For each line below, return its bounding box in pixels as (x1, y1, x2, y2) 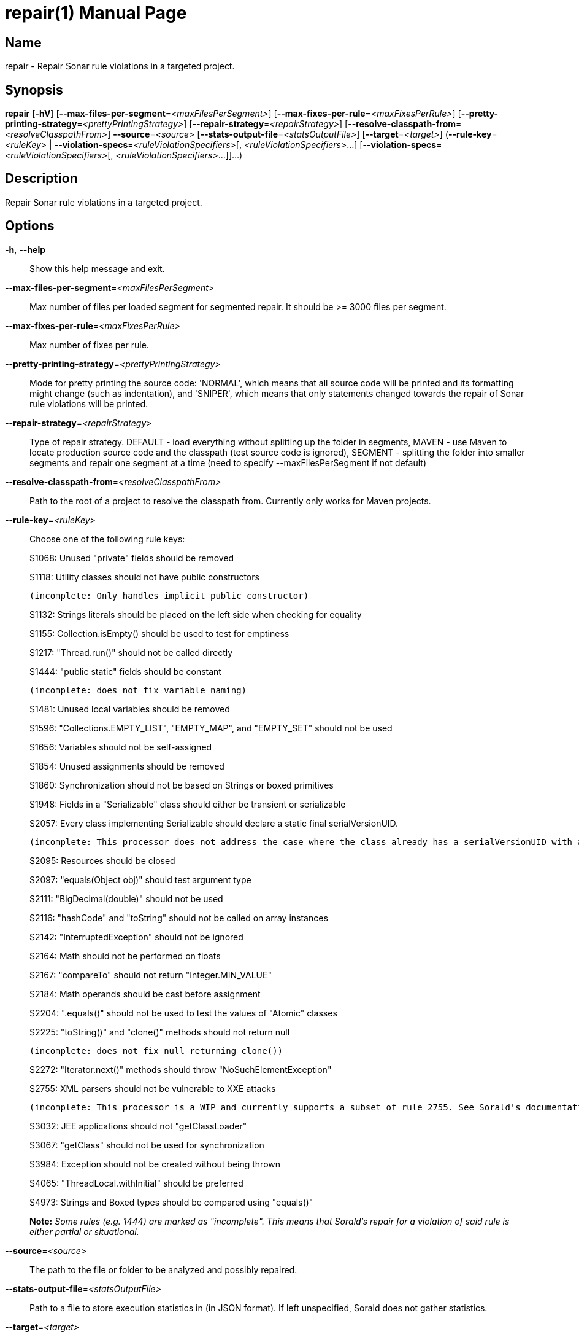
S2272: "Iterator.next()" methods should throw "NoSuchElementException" (29, 1064, 332, 1075)
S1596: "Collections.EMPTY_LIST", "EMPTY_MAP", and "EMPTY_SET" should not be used (29, 722, 393, 733)
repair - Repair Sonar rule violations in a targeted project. (5, 61, 235, 72)
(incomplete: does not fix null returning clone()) (29, 1045, 283, 1056)
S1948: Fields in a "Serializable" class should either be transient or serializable (29, 798, 346, 809)
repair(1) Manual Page (5, 2, 187, 23)
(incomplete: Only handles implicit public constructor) (29, 590, 309, 601)
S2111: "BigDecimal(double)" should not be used (29, 893, 223, 904)
